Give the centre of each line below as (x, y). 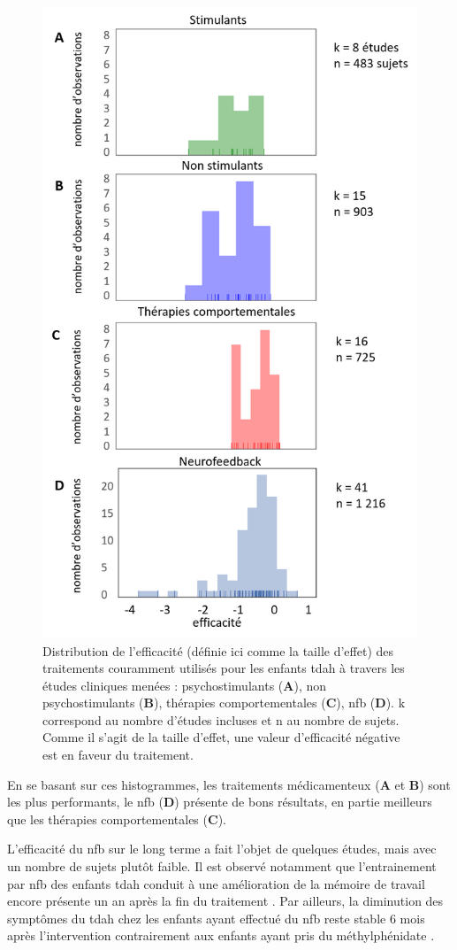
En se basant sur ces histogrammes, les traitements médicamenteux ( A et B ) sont (229, 784)
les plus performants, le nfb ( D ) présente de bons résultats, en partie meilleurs (220, 802)
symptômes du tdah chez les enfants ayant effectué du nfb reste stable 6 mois (216, 918)
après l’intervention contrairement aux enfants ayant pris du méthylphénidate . (221, 935)
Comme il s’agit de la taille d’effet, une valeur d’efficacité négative (221, 737)
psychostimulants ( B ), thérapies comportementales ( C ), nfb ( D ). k (224, 703)
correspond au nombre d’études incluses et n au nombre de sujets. (221, 719)
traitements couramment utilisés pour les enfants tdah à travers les (224, 668)
